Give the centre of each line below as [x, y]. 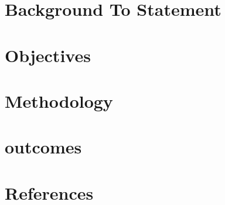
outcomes [43, 147]
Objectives [48, 55]
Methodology [59, 100]
